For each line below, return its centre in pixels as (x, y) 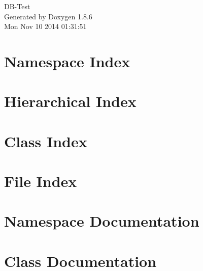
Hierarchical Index (70, 101)
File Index (41, 181)
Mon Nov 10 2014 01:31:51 (45, 26)
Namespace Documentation (102, 221)
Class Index (46, 141)
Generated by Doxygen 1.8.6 (48, 16)
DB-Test (17, 6)
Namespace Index (67, 61)
